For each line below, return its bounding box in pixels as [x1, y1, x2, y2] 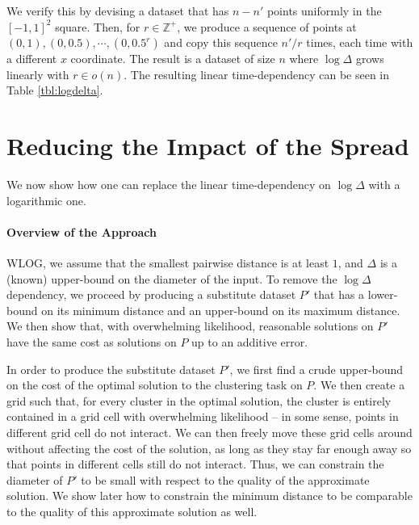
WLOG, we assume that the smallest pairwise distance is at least [6, 254, 329, 271]
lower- [367, 286, 398, 303]
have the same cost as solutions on [6, 334, 177, 351]
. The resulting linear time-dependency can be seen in [124, 65, 390, 82]
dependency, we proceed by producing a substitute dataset [6, 286, 296, 303]
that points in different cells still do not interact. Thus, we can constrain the [6, 456, 384, 472]
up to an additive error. [191, 334, 308, 351]
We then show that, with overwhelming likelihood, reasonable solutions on [6, 317, 374, 334]
